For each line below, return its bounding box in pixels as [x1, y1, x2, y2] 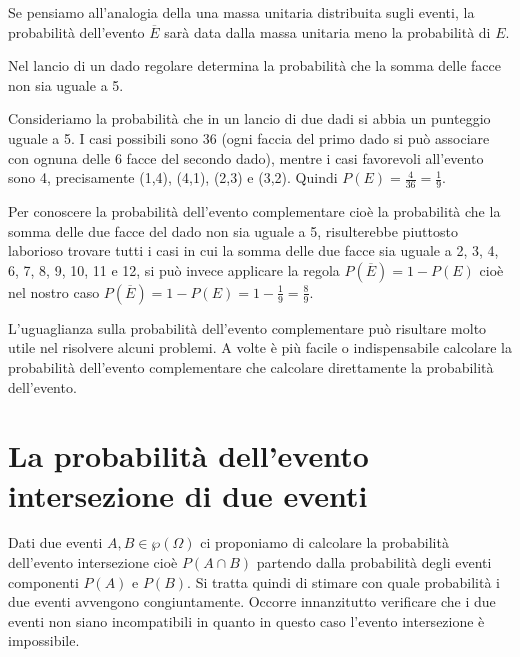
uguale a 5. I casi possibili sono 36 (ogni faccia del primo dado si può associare [8, 127, 490, 148]
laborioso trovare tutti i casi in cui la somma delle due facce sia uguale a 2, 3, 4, [8, 240, 499, 261]
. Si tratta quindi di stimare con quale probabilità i [187, 571, 500, 592]
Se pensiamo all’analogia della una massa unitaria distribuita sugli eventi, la [8, 2, 475, 22]
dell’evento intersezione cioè [8, 552, 178, 573]
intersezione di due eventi [8, 474, 368, 515]
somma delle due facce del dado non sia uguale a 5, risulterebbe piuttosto [8, 220, 458, 241]
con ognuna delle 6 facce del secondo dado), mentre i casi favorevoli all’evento [8, 147, 484, 168]
